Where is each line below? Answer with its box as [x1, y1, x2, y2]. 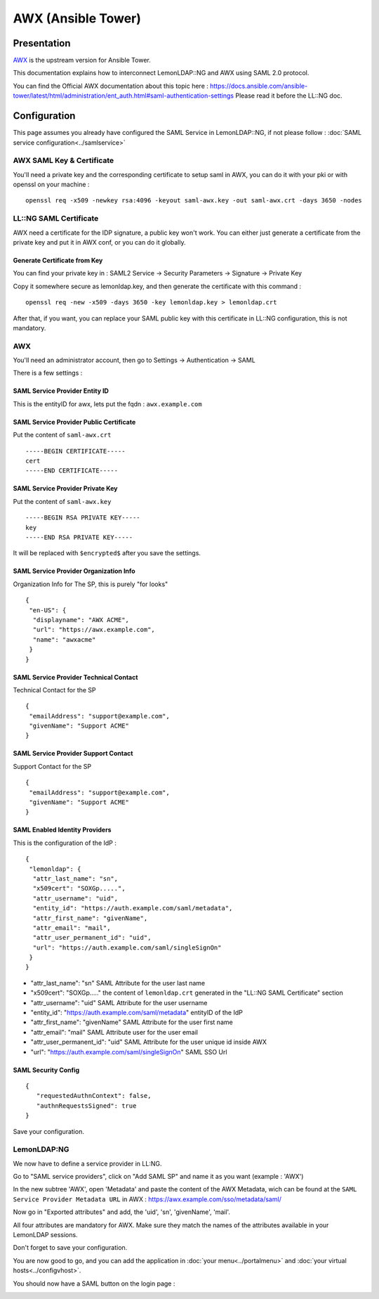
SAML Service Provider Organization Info [13, 567, 136, 576]
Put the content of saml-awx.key [13, 497, 112, 505]
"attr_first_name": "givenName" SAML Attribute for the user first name [30, 1018, 233, 1026]
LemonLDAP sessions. [13, 1231, 78, 1239]
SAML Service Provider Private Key [13, 484, 119, 493]
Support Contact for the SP [13, 762, 91, 770]
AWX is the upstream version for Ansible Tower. [13, 56, 151, 65]
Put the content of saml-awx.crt [13, 431, 112, 439]
